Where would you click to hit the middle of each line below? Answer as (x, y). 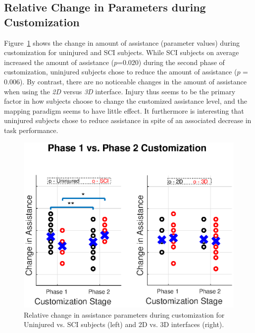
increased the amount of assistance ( (59, 62)
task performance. (31, 130)
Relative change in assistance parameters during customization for (124, 314)
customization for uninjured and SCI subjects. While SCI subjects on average (122, 52)
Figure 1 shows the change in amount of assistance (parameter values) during (122, 42)
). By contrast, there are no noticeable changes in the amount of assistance (133, 81)
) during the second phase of (181, 62)
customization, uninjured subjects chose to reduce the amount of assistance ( (121, 72)
